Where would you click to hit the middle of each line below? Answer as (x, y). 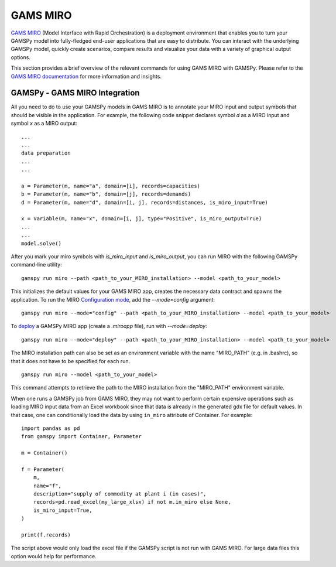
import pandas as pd (51, 428)
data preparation (46, 153)
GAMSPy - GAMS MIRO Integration (75, 93)
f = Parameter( (43, 469)
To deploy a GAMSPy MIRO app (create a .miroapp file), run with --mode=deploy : (109, 326)
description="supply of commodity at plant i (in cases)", (120, 494)
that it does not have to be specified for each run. (71, 361)
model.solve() (41, 243)
